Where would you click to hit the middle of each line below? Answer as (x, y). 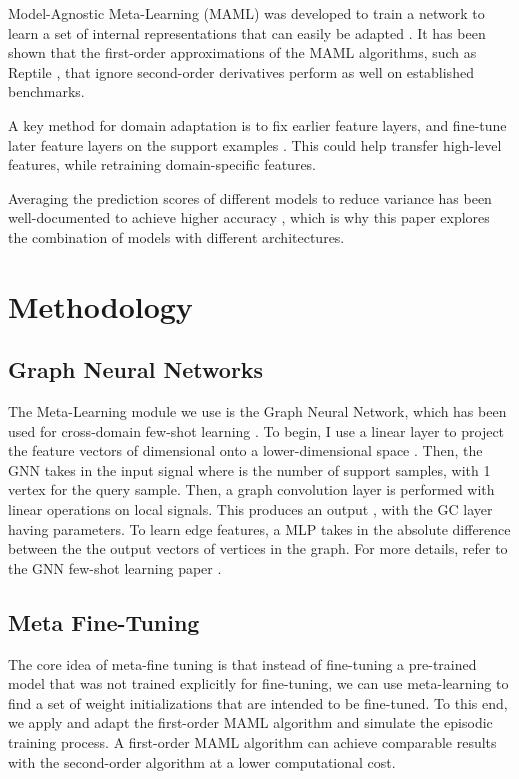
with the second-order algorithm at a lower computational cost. (202, 761)
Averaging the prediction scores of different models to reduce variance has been (250, 197)
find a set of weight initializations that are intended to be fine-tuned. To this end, (258, 702)
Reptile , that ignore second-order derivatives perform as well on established (241, 71)
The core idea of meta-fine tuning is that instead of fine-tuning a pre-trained (242, 663)
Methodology (100, 305)
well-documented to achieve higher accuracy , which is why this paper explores (249, 217)
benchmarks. (46, 91)
